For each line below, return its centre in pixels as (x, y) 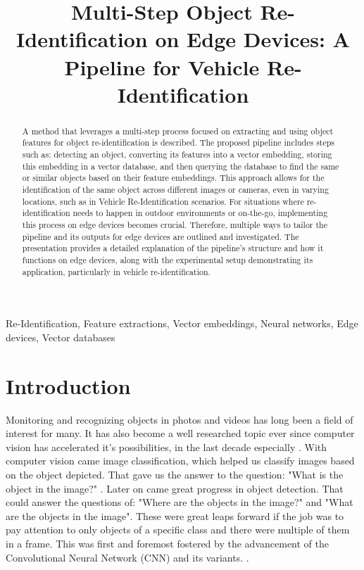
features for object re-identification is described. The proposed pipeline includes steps (178, 142)
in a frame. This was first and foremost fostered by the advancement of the (168, 543)
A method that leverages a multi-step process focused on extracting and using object (178, 131)
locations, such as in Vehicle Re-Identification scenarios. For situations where (163, 201)
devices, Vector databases (61, 337)
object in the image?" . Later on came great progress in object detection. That (175, 488)
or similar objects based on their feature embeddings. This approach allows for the (173, 178)
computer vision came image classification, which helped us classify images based (180, 461)
